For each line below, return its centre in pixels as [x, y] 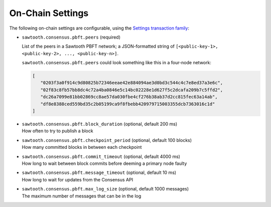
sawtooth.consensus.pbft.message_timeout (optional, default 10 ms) [99, 172]
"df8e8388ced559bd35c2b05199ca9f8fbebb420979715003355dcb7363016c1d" [128, 104]
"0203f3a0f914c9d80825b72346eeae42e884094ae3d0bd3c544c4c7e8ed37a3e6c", [132, 83]
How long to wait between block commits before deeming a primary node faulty [104, 163]
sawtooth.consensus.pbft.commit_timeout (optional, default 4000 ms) [101, 156]
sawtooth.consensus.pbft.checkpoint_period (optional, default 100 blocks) [107, 140]
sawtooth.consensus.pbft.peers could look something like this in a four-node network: [117, 63]
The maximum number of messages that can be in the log [82, 196]
